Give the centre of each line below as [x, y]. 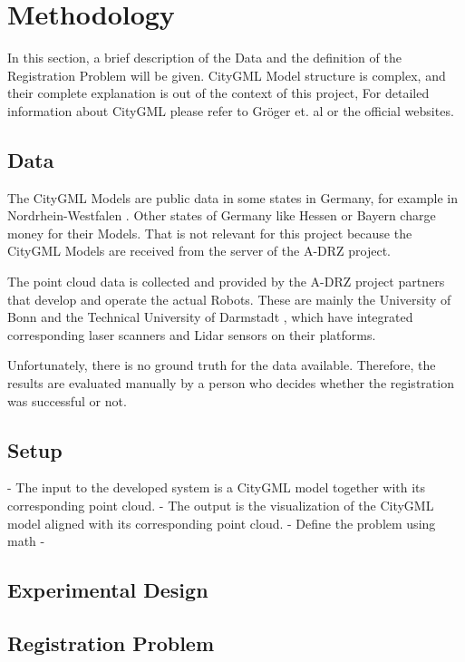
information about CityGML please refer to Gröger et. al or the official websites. [231, 110]
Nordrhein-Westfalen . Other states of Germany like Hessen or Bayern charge [222, 215]
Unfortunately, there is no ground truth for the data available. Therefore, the [222, 365]
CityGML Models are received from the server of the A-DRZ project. [199, 251]
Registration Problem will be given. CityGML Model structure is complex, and [227, 75]
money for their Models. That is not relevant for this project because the [210, 233]
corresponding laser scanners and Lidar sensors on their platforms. [192, 334]
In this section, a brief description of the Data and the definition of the [204, 58]
